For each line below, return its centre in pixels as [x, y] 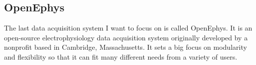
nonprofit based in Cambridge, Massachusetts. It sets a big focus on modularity [126, 47]
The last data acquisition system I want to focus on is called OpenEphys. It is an [128, 28]
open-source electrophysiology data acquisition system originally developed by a [126, 37]
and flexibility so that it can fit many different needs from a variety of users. [121, 56]
